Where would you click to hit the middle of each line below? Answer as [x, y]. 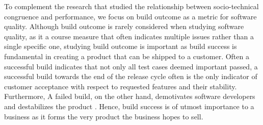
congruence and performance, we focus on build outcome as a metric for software [130, 16]
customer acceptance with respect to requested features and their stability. [121, 86]
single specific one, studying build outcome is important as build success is [121, 46]
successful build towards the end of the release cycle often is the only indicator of [131, 76]
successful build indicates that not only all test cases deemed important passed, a [131, 66]
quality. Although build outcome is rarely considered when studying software [124, 26]
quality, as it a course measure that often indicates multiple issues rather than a [129, 36]
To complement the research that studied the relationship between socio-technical [131, 6]
